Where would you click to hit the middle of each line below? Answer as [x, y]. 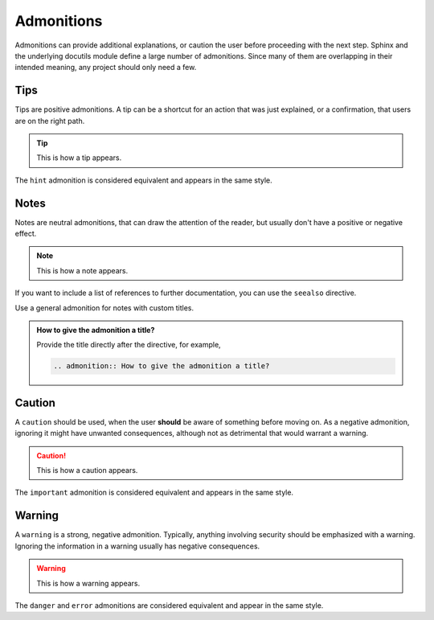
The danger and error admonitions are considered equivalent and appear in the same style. [169, 605]
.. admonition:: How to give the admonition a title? [162, 366]
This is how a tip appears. [79, 158]
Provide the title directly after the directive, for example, [129, 345]
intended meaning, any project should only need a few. [106, 68]
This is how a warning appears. [88, 583]
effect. [26, 234]
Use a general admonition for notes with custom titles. [104, 308]
